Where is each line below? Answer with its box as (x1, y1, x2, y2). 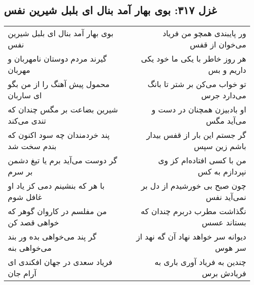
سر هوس (215, 242, 246, 254)
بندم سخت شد (8, 140, 57, 152)
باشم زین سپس (193, 140, 246, 152)
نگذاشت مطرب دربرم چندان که (141, 205, 246, 217)
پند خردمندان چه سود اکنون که (8, 129, 110, 141)
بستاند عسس (202, 217, 246, 228)
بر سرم (8, 166, 33, 177)
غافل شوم (8, 191, 42, 203)
